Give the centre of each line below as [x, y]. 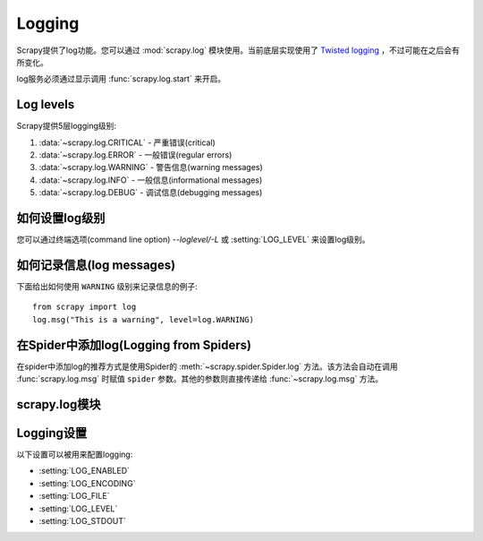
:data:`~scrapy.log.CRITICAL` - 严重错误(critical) [127, 142]
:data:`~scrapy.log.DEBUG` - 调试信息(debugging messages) [151, 193]
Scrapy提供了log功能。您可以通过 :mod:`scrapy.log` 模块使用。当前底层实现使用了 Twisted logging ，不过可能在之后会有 [238, 50]
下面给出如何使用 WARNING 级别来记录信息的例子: [107, 286]
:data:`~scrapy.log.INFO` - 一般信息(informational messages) [151, 180]
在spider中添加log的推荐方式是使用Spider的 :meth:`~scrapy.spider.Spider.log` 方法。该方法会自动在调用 [207, 366]
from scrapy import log [85, 307]
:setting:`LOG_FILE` [74, 496]
